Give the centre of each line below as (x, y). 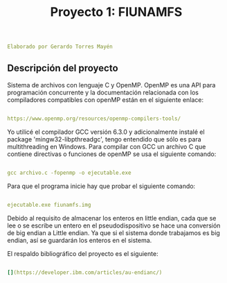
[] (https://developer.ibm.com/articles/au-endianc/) (85, 272)
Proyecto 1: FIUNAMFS (116, 12)
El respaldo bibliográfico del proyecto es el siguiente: (83, 253)
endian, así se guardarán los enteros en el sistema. (80, 240)
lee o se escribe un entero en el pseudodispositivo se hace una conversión (114, 225)
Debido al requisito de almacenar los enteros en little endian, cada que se (112, 218)
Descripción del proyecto (63, 68)
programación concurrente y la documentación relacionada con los (103, 92)
